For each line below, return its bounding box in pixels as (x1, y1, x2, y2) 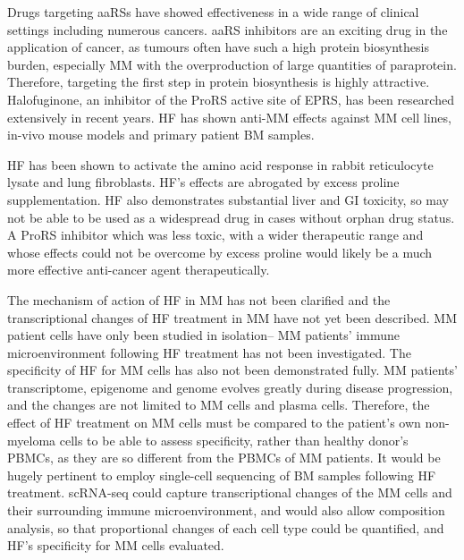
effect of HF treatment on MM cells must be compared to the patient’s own (7, 413, 421, 432)
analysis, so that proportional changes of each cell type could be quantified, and (7, 518, 444, 537)
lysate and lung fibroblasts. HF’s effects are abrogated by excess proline (7, 173, 400, 191)
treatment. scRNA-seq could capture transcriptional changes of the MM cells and (7, 483, 452, 502)
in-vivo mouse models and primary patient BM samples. (7, 125, 315, 144)
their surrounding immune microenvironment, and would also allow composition (7, 501, 445, 520)
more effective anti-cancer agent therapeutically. (7, 260, 270, 279)
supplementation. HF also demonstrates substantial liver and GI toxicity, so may (7, 190, 450, 208)
